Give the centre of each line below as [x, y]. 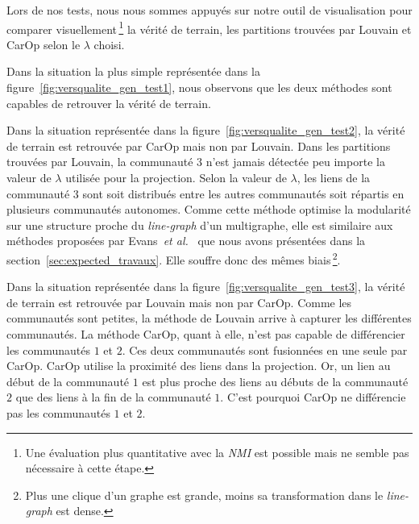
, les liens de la [334, 177]
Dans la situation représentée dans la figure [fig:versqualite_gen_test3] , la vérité [206, 287]
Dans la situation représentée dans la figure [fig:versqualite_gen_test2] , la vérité [206, 130]
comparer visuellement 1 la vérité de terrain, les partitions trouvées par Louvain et [209, 27]
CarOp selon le [44, 44]
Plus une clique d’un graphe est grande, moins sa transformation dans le [204, 495]
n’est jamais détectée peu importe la [295, 162]
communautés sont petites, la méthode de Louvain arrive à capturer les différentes [209, 318]
